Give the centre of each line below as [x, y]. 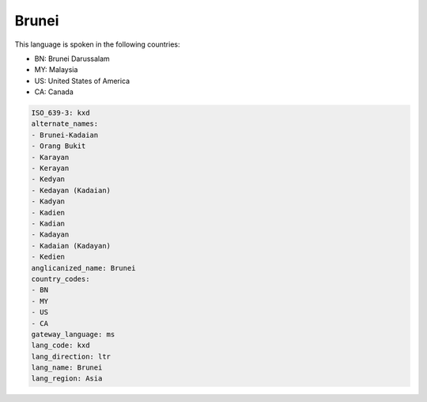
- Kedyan [48, 179]
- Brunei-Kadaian [65, 135]
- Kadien [48, 212]
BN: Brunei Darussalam [72, 59]
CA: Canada [54, 92]
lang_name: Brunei [67, 368]
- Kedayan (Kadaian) [71, 190]
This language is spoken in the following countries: [97, 44]
